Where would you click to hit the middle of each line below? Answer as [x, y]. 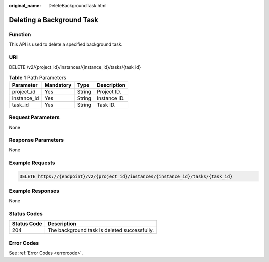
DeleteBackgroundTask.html [77, 6]
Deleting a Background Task [54, 20]
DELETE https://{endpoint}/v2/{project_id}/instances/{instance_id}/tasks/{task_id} [126, 176]
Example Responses [34, 191]
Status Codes [26, 213]
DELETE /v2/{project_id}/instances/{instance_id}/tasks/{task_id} [75, 67]
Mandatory [58, 85]
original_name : [25, 6]
